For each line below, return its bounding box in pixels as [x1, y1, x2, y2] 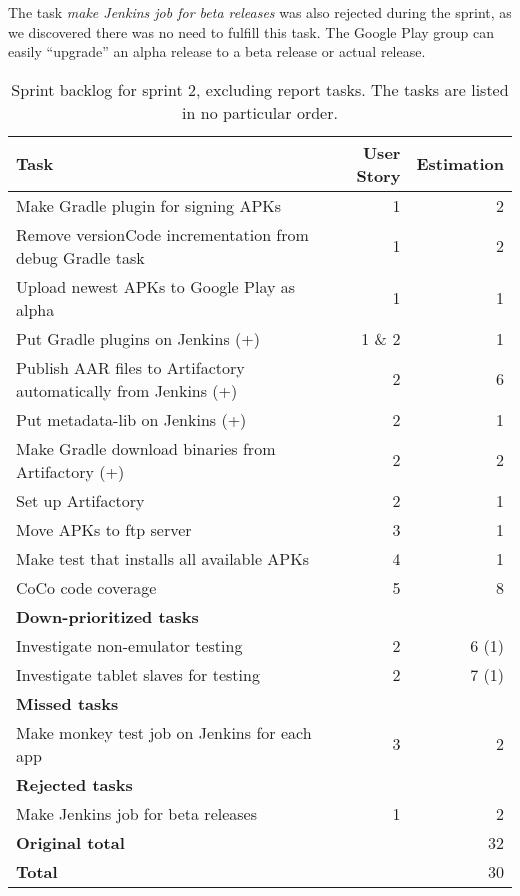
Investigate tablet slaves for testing [16, 662, 260, 686]
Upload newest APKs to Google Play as [16, 274, 296, 298]
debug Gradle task [16, 245, 145, 269]
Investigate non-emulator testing [16, 633, 243, 657]
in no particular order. [182, 100, 338, 124]
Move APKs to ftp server [16, 517, 192, 541]
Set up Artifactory [16, 488, 145, 512]
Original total [16, 830, 125, 854]
